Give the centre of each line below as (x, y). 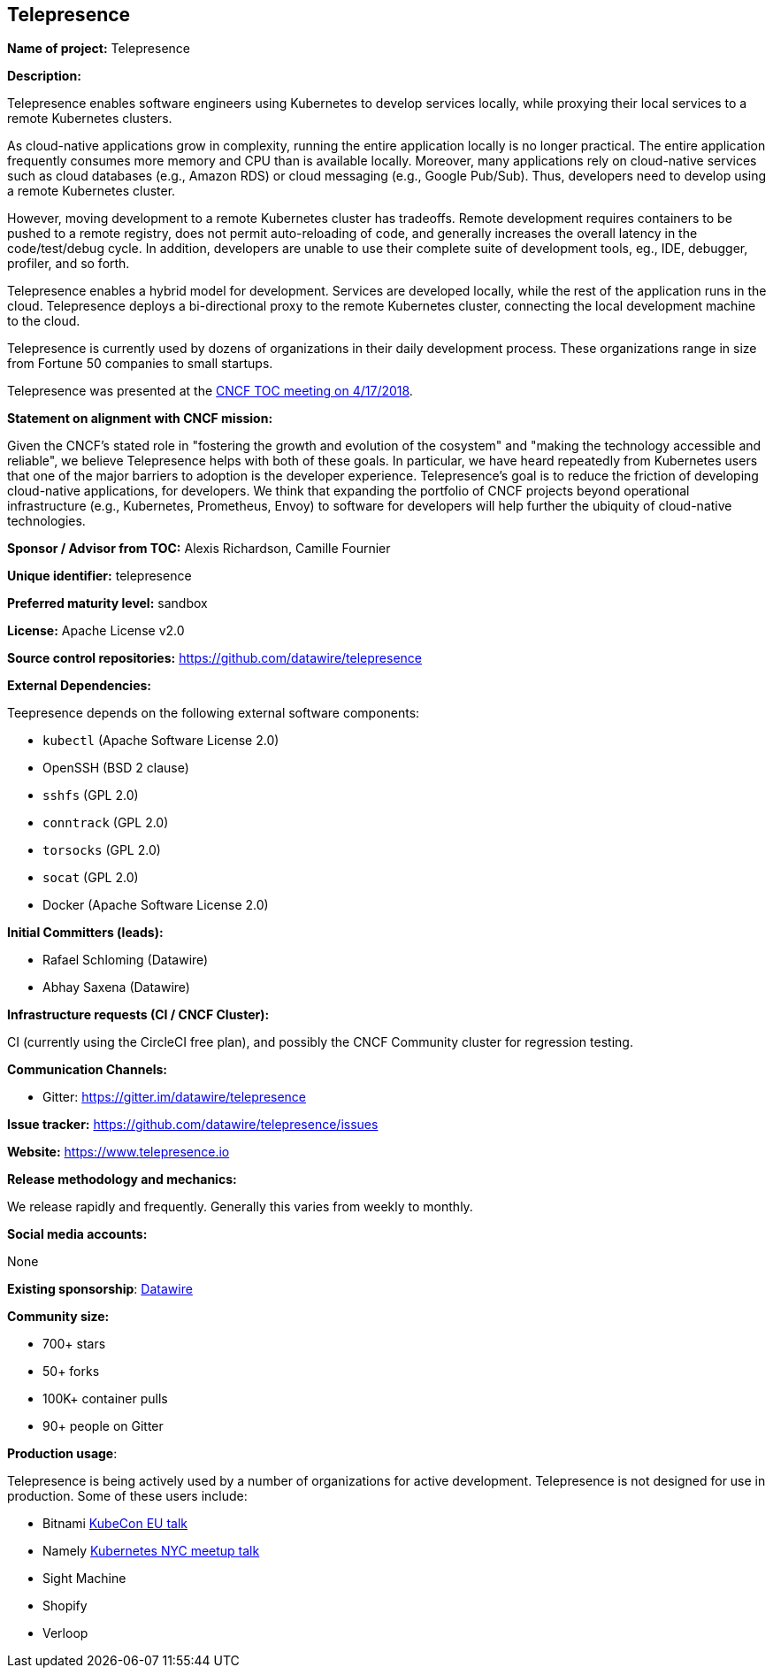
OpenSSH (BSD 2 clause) (116, 768)
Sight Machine (84, 1579)
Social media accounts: (77, 1234)
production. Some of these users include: (127, 1496)
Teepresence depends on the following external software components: (214, 713)
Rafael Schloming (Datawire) (126, 960)
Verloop (65, 1633)
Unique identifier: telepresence (99, 576)
